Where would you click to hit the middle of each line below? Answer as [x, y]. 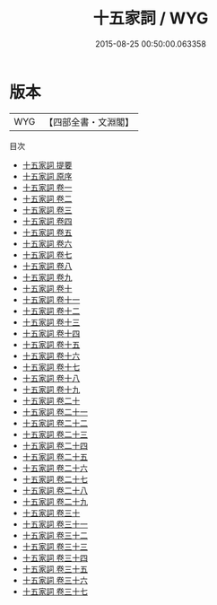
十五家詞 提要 [47, 165]
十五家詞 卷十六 [51, 355]
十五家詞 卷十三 [51, 322]
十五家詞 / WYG [151, 18]
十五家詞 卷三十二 [55, 535]
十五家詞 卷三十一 [55, 524]
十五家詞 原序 [47, 176]
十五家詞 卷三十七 [55, 591]
